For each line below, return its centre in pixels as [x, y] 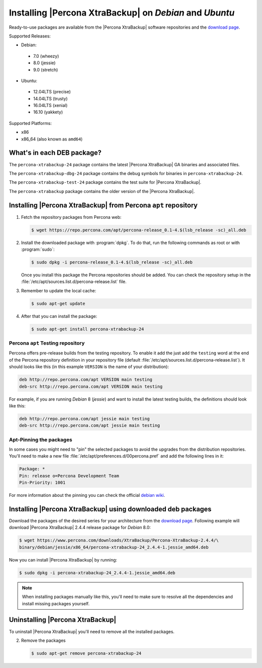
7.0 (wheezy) [46, 56]
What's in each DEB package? [55, 153]
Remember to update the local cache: [59, 290]
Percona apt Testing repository [47, 343]
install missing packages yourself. [56, 603]
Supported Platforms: [30, 123]
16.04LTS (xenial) [50, 105]
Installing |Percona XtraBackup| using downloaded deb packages [110, 509]
